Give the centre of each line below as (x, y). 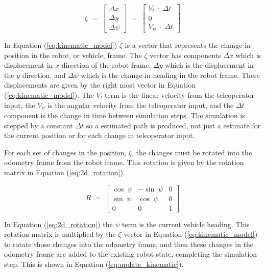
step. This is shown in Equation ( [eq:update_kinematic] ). (94, 264)
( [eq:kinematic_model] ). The (49, 94)
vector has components (185, 55)
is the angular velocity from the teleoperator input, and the (141, 105)
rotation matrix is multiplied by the (60, 234)
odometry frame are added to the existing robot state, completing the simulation (131, 254)
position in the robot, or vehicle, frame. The (73, 55)
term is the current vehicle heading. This (186, 224)
